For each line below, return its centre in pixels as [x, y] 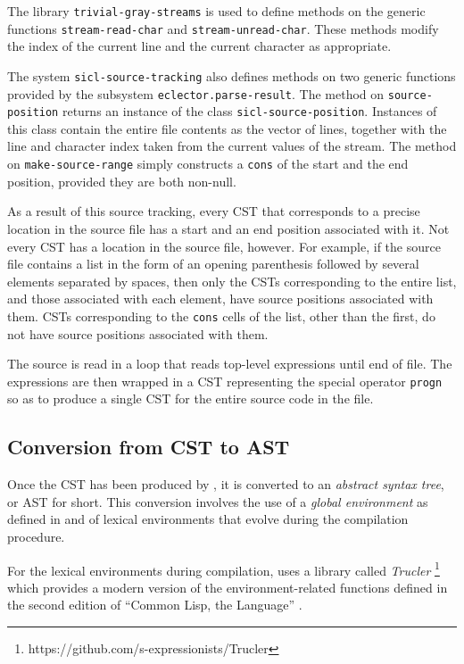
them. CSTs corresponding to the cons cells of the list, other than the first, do [221, 315]
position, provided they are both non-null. [122, 181]
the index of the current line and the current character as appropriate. [199, 46]
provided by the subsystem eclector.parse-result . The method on [196, 93]
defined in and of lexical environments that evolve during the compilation [208, 519]
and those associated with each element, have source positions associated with [220, 299]
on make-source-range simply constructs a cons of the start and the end [208, 164]
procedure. [36, 536]
